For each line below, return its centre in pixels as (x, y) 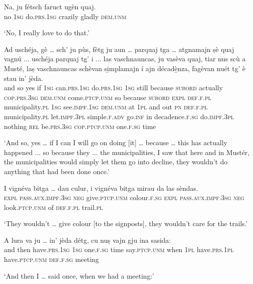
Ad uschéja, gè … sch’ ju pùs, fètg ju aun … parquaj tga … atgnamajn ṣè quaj (119, 49)
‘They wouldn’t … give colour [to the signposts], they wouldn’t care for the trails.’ (126, 223)
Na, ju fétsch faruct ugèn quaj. (50, 6)
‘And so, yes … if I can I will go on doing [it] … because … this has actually (116, 142)
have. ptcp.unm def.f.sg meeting (51, 259)
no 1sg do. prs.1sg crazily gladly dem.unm (65, 16)
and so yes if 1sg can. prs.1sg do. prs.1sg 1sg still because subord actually (114, 88)
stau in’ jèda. (23, 78)
